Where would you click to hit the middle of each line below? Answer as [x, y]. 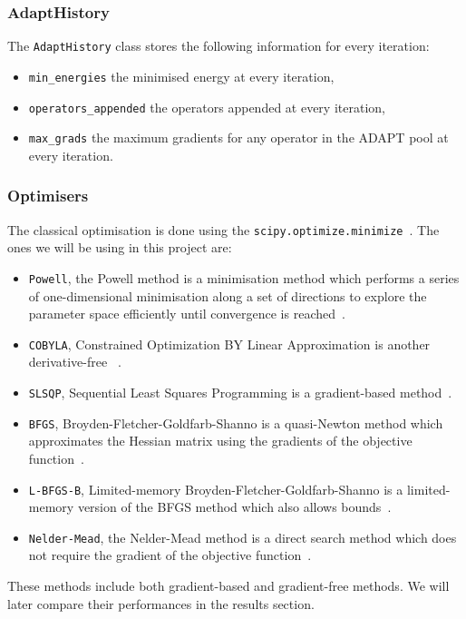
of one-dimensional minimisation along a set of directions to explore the [228, 295]
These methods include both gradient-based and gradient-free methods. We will [228, 585]
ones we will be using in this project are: [120, 247]
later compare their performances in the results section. [161, 603]
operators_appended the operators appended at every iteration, [207, 107]
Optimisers [48, 196]
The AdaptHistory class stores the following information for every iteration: [218, 46]
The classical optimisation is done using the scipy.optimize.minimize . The [223, 229]
